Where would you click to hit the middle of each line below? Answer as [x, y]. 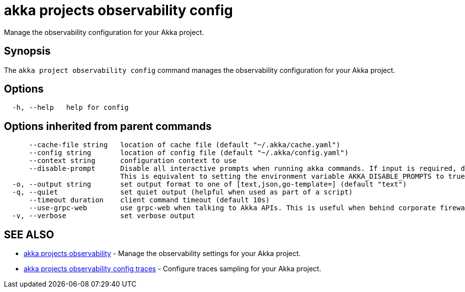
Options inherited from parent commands [108, 126]
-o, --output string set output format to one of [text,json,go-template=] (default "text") [209, 184]
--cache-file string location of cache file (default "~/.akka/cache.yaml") [184, 145]
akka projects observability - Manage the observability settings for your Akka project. [162, 254]
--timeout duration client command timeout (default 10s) [149, 200]
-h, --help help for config [70, 108]
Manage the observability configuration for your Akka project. [104, 32]
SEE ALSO [29, 234]
